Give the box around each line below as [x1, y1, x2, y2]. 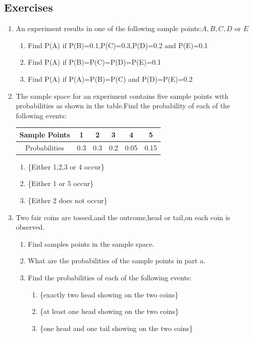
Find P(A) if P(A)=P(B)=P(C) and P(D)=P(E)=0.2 [28, 73, 193, 84]
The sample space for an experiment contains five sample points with [16, 90, 228, 101]
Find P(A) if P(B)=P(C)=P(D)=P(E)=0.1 [28, 57, 161, 67]
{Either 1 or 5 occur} [28, 178, 94, 189]
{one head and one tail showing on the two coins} [40, 322, 193, 333]
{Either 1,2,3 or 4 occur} [28, 161, 104, 172]
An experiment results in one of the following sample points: [16, 23, 202, 34]
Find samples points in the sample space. [28, 238, 154, 249]
